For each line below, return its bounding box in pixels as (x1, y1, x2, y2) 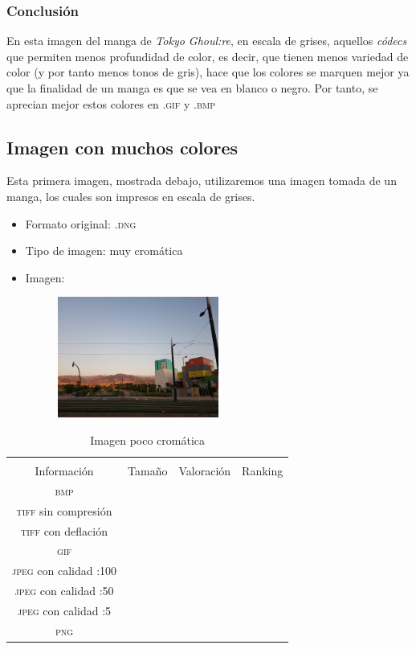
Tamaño (128, 462, 168, 479)
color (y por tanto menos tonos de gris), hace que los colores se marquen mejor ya (6, 64, 410, 80)
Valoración (178, 462, 231, 479)
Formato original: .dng (25, 215, 137, 232)
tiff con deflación (21, 522, 108, 539)
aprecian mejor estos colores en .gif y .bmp (6, 95, 215, 112)
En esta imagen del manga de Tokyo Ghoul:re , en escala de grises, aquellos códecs (6, 32, 407, 49)
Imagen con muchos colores (6, 134, 239, 159)
